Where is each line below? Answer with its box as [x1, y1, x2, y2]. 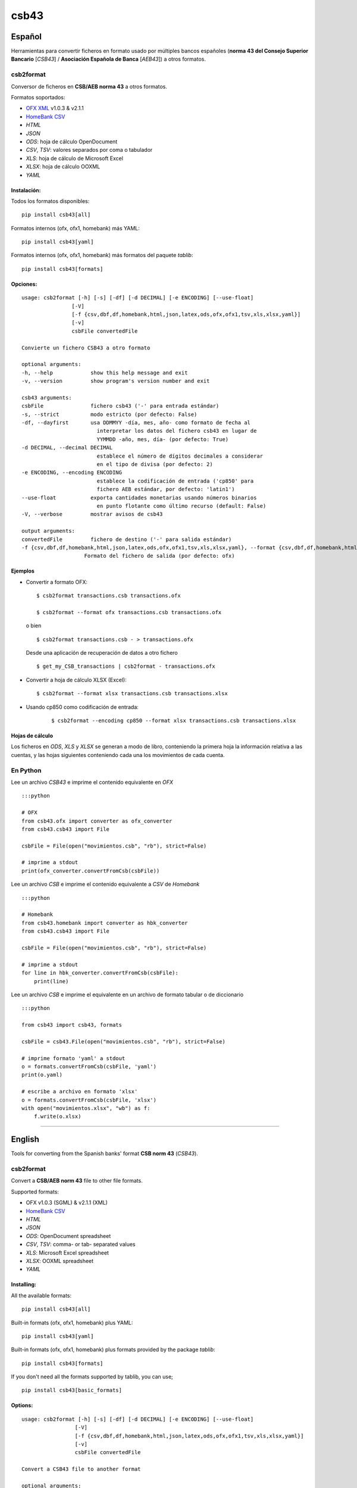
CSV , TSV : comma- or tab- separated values [26, 1241, 136, 1248]
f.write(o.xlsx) [33, 1113, 82, 1120]
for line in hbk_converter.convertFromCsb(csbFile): [21, 970, 178, 976]
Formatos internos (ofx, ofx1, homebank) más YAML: [11, 224, 140, 232]
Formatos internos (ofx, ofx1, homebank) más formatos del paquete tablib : [11, 252, 193, 259]
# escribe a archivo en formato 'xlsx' [21, 1088, 138, 1095]
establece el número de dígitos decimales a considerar [96, 452, 264, 459]
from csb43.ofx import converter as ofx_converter [21, 817, 173, 824]
